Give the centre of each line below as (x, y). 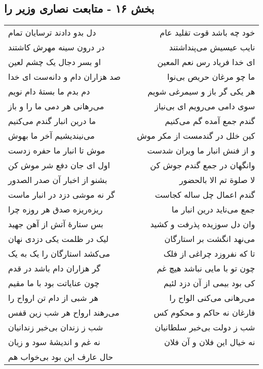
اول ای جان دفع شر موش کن (59, 165)
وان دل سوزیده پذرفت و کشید (203, 224)
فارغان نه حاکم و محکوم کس (204, 313)
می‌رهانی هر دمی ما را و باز (56, 106)
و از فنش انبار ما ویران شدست (201, 150)
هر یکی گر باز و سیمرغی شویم (201, 91)
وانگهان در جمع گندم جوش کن (203, 165)
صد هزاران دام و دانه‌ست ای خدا (65, 77)
